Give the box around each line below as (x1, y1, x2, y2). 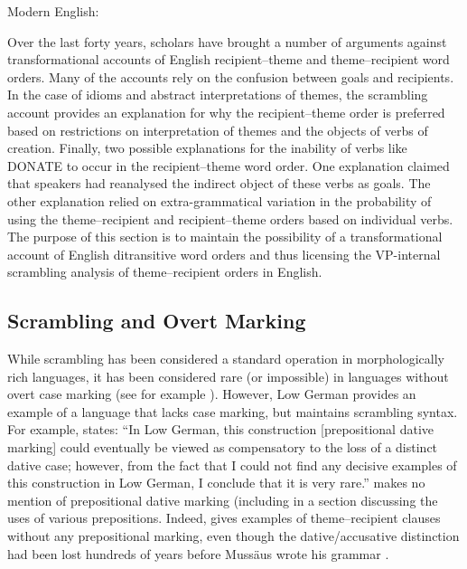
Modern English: (7, 2, 99, 20)
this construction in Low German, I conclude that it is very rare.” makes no (7, 473, 425, 492)
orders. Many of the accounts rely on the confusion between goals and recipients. (7, 67, 454, 86)
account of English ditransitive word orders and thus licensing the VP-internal (7, 244, 441, 263)
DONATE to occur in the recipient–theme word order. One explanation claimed (7, 156, 450, 175)
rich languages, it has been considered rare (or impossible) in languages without (7, 366, 449, 385)
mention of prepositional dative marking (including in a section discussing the (7, 490, 438, 509)
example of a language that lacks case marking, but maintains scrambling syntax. (7, 402, 458, 421)
